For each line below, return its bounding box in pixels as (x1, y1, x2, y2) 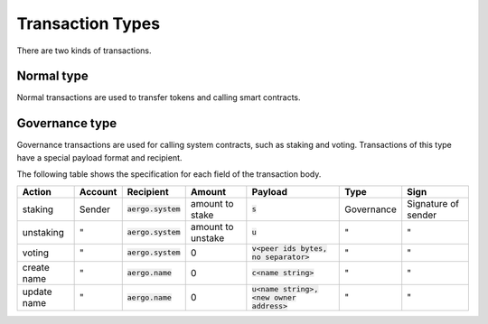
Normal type (16, 69, 89, 84)
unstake (190, 231, 225, 244)
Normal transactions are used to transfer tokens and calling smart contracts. (16, 92, 302, 103)
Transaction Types (16, 14, 161, 33)
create (22, 261, 50, 273)
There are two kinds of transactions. (16, 45, 152, 56)
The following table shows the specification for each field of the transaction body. (16, 169, 322, 180)
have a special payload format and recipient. (16, 152, 183, 162)
